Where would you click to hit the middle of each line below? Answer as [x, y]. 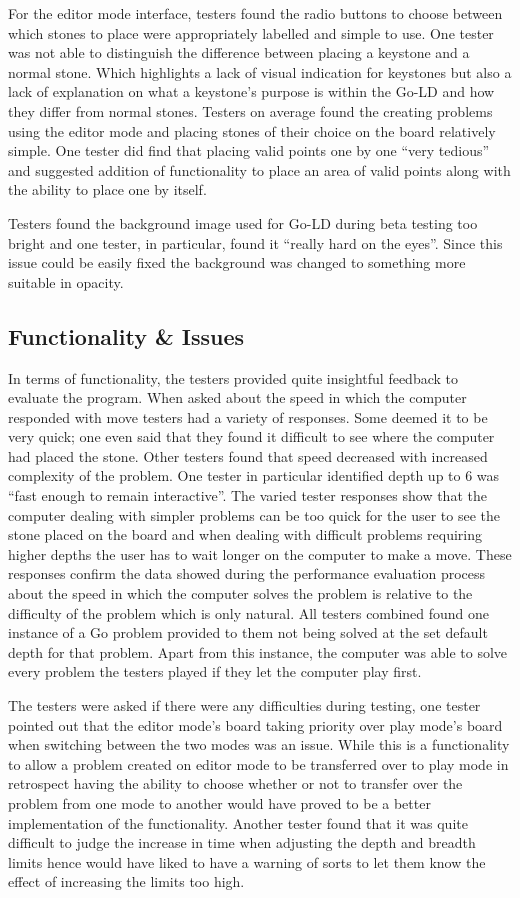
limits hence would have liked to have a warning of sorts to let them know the [247, 861]
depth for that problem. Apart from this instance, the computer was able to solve [258, 651]
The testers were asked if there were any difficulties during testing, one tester [244, 705]
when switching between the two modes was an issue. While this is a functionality [259, 744]
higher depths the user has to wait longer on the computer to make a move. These [260, 553]
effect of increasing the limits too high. [126, 881]
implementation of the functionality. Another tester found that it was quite [238, 822]
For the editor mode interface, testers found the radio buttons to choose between [255, 13]
